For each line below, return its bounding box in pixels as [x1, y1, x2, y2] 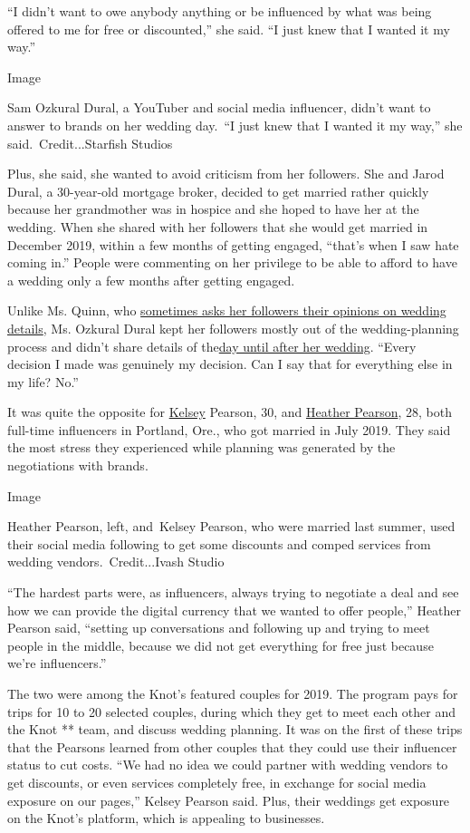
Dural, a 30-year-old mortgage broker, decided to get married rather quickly [7, 181, 429, 200]
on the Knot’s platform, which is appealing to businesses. [7, 809, 325, 828]
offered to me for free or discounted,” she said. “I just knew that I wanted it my [7, 19, 450, 38]
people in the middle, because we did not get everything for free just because [7, 635, 434, 654]
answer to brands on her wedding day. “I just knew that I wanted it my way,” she [7, 115, 463, 134]
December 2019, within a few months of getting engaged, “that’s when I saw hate [7, 235, 459, 254]
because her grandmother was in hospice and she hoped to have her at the [7, 199, 419, 218]
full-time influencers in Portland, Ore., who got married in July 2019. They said [7, 420, 451, 439]
